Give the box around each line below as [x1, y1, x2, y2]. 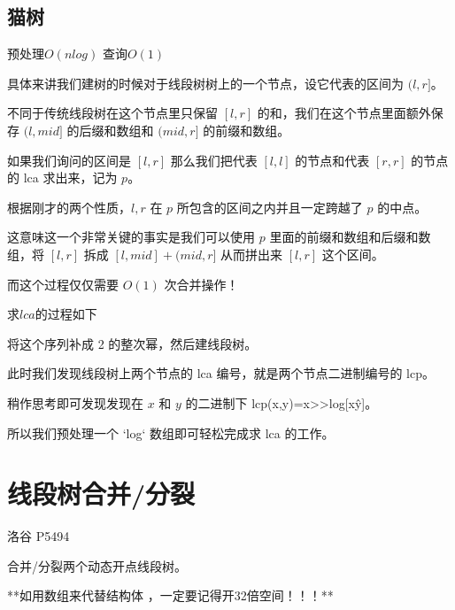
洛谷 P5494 [7, 527, 70, 545]
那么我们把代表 [170, 151, 258, 169]
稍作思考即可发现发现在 [7, 393, 143, 412]
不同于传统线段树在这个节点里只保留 [7, 104, 218, 122]
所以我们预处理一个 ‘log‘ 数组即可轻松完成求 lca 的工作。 [7, 423, 335, 442]
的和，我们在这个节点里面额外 [257, 104, 431, 122]
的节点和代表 [295, 151, 370, 169]
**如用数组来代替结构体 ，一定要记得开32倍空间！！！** [7, 586, 334, 605]
